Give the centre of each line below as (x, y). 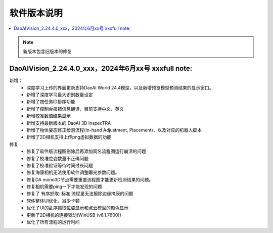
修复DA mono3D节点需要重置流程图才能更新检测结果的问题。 (90, 179)
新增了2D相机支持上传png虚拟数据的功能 (69, 137)
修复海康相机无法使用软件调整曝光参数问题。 (73, 172)
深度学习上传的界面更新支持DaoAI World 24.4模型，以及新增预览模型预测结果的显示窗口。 (120, 87)
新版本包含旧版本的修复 (47, 52)
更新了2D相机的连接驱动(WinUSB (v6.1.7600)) (74, 215)
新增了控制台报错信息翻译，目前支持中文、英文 (75, 109)
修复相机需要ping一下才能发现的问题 (64, 187)
